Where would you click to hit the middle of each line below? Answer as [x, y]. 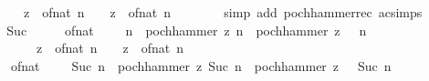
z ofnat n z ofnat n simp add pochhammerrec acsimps [223, 12]
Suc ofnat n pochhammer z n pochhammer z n [187, 30]
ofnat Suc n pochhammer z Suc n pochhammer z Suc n [201, 65]
